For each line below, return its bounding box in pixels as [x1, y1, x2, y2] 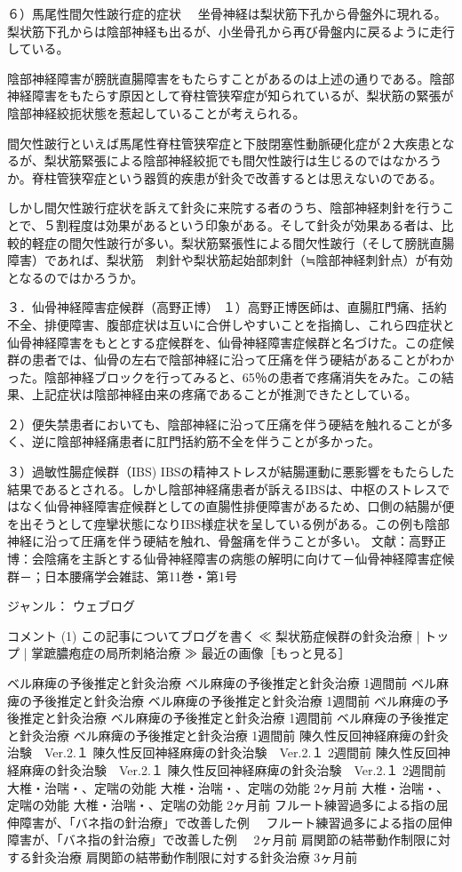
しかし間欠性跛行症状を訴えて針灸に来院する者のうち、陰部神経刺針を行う [7, 198, 442, 217]
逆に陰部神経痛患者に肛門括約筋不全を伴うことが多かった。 [31, 432, 374, 451]
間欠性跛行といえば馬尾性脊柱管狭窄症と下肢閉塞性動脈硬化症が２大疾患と [7, 133, 442, 152]
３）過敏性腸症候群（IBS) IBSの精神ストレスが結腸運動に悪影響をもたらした [7, 462, 455, 481]
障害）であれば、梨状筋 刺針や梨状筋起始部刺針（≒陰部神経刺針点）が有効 [7, 251, 453, 269]
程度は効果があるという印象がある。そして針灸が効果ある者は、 [68, 215, 442, 234]
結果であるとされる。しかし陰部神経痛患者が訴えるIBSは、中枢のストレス [7, 479, 438, 498]
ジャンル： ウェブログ [7, 596, 135, 615]
